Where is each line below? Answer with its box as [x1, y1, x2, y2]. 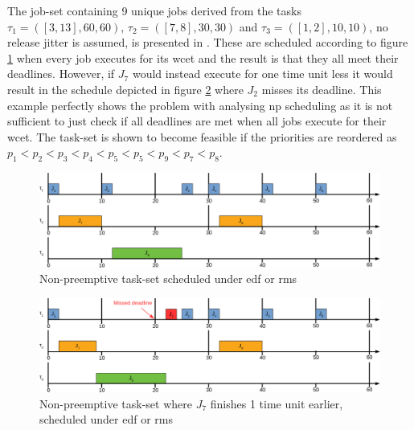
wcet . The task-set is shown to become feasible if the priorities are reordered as [7, 128, 397, 145]
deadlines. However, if [7, 65, 115, 82]
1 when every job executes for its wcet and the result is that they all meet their [7, 49, 399, 66]
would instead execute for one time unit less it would [132, 65, 393, 82]
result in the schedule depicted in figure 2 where [7, 80, 244, 97]
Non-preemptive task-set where [39, 395, 192, 412]
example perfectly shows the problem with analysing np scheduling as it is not [7, 96, 393, 113]
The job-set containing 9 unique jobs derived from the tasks [7, 2, 301, 18]
